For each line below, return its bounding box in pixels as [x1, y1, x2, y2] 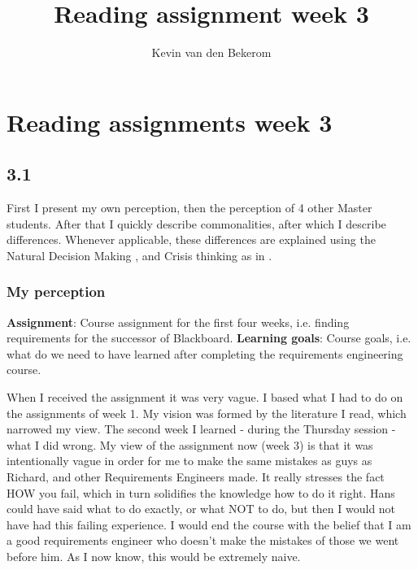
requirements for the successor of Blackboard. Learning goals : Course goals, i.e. [7, 329, 411, 346]
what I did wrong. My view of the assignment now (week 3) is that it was [7, 436, 373, 453]
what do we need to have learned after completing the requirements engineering [7, 345, 403, 362]
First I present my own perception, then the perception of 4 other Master [7, 199, 372, 216]
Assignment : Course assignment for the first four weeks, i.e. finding [7, 313, 350, 330]
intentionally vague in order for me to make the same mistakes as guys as [7, 452, 372, 469]
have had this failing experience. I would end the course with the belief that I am [7, 516, 411, 533]
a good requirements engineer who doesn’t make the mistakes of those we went [7, 532, 399, 549]
